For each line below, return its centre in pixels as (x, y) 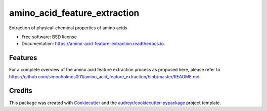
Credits (21, 91)
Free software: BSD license (49, 37)
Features (23, 58)
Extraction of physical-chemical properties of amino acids (68, 28)
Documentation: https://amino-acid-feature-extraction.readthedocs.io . (93, 44)
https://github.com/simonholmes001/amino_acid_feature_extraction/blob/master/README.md (104, 76)
